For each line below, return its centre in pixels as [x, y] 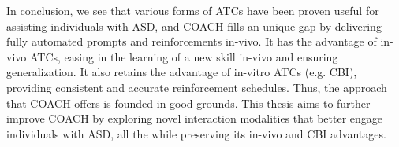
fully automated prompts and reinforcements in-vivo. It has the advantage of [192, 41]
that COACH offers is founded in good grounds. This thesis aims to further [188, 103]
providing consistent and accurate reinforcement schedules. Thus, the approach [197, 87]
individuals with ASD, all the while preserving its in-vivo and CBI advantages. [196, 133]
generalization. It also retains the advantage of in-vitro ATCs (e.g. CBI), [182, 72]
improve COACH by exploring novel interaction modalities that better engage [195, 118]
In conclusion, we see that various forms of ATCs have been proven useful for [193, 10]
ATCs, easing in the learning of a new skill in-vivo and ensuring [184, 56]
